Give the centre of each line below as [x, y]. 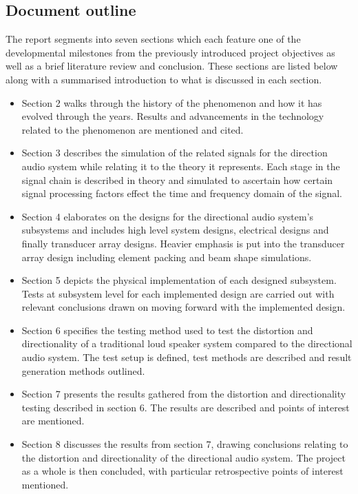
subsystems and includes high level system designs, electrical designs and [175, 230]
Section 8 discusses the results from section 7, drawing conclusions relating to [185, 444]
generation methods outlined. [83, 370]
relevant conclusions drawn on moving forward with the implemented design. [183, 307]
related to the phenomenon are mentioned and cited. [133, 129]
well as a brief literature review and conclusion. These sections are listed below [172, 66]
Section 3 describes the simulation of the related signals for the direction [175, 153]
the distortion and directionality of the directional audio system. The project [183, 457]
